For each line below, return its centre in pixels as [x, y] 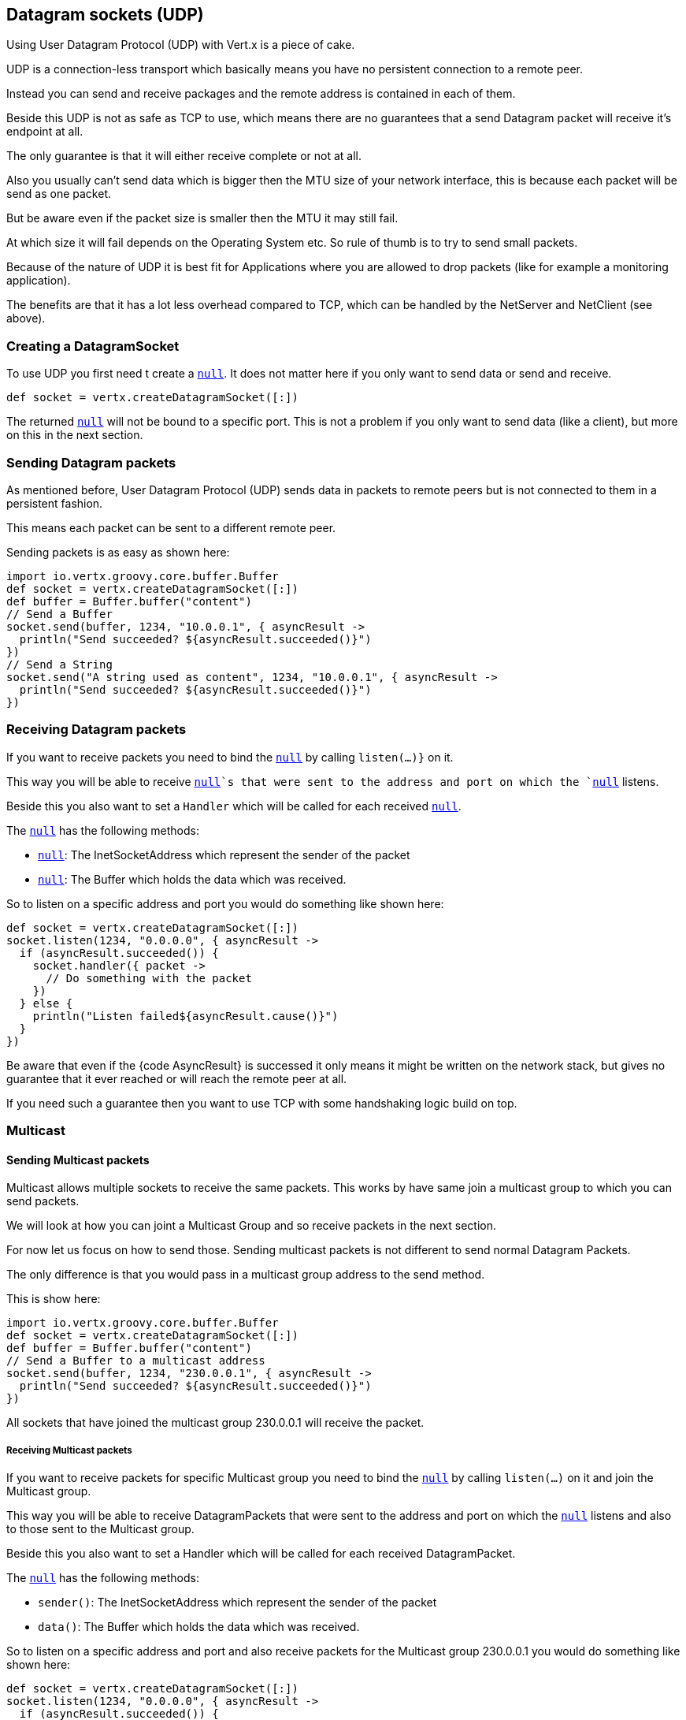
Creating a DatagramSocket [93, 346]
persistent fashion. [55, 503]
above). [26, 318]
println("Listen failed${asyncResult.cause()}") [185, 1016]
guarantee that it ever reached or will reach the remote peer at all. [177, 1078]
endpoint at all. [45, 132]
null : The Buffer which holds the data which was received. [192, 879]
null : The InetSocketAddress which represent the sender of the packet [224, 854]
